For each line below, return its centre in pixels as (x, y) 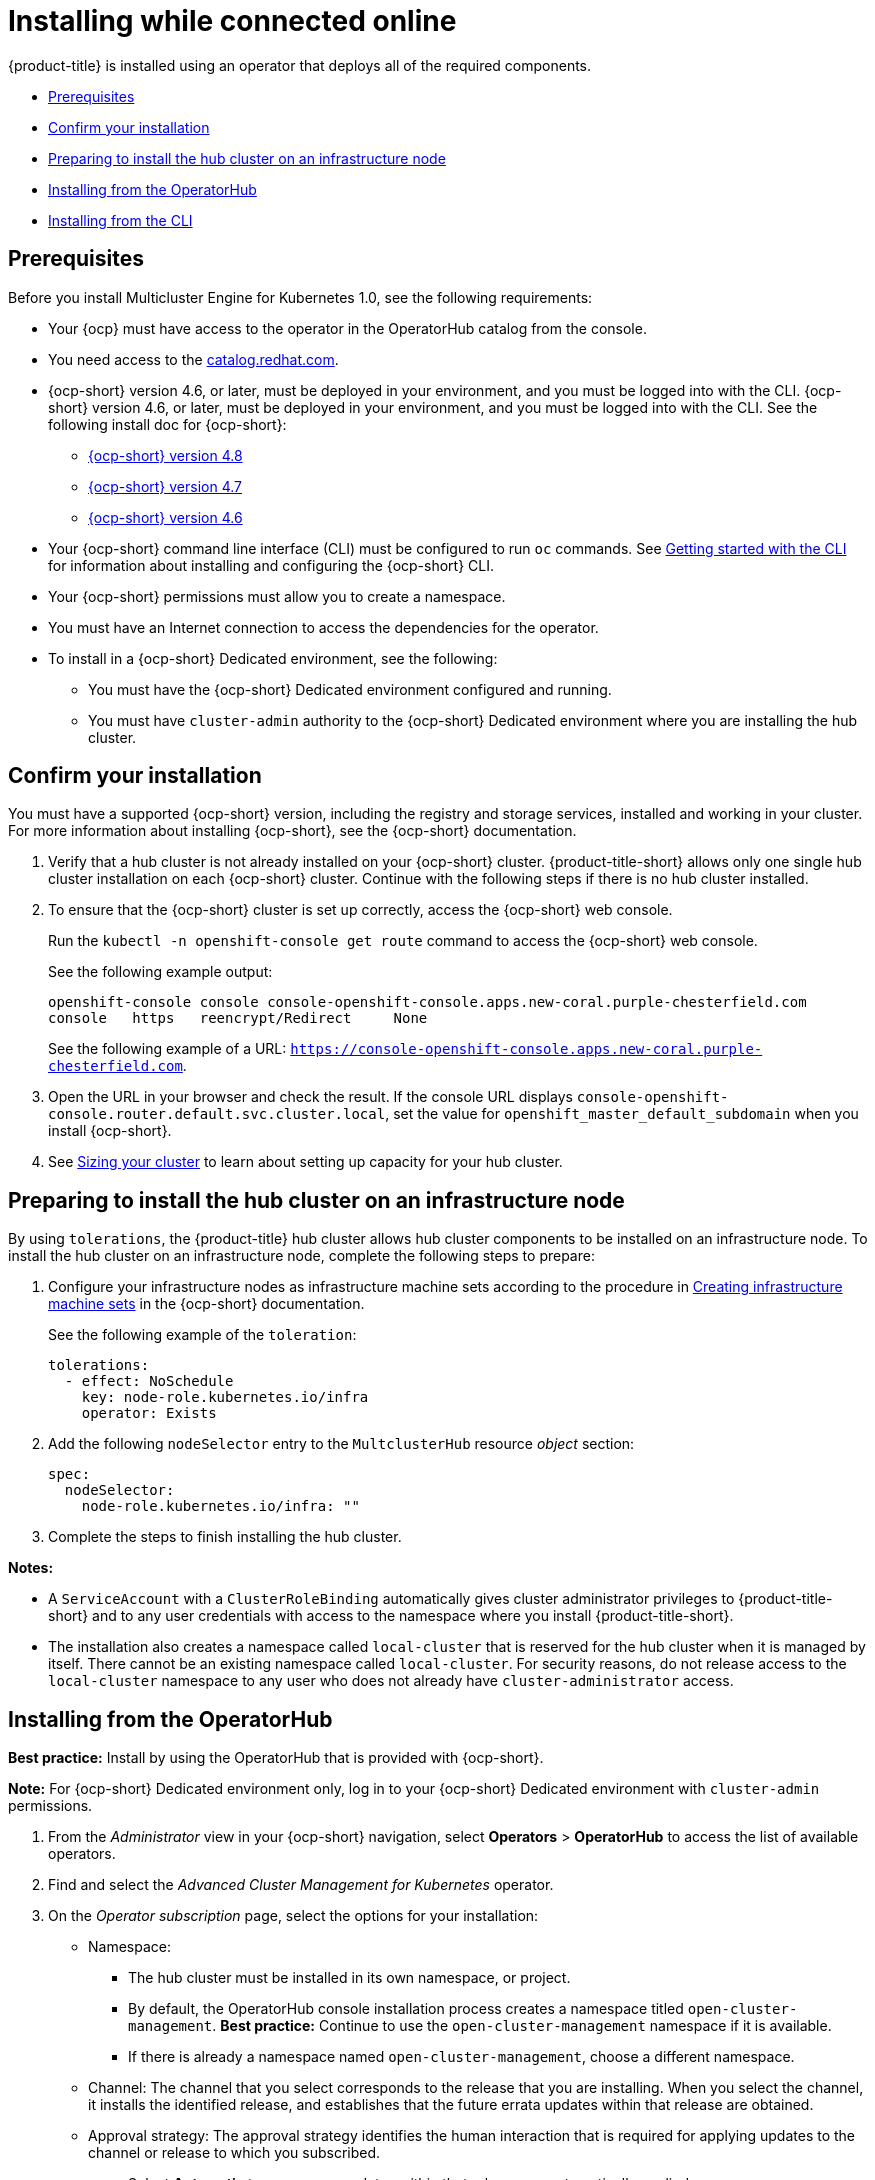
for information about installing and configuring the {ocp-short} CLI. (271, 565)
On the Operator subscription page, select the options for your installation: (293, 1916)
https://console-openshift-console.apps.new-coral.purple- (526, 1049)
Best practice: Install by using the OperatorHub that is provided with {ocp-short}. (276, 1758)
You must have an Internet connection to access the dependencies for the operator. (323, 627)
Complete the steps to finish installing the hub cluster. (225, 1537)
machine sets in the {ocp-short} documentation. (206, 1304)
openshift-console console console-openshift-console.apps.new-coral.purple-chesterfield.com (427, 1002)
